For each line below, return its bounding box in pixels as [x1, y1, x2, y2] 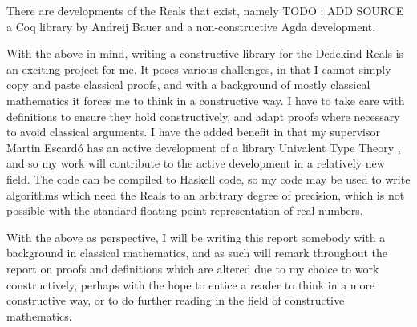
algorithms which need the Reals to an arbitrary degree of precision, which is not [6, 186, 405, 203]
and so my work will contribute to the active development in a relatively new [6, 155, 385, 172]
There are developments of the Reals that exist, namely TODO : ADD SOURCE [6, 2, 404, 18]
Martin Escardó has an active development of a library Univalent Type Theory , [6, 139, 401, 155]
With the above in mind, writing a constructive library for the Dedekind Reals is [6, 45, 404, 62]
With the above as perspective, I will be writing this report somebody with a [6, 228, 386, 245]
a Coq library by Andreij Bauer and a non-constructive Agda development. [6, 18, 376, 34]
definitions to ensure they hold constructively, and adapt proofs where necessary [6, 107, 400, 124]
